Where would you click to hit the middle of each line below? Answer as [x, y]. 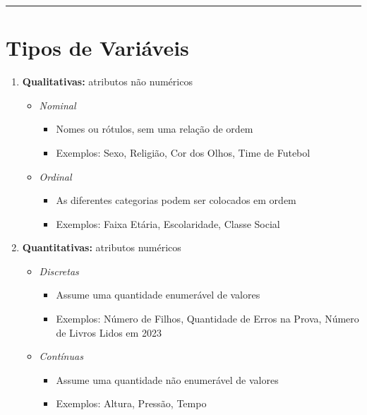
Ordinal [55, 176]
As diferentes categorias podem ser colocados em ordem [176, 200]
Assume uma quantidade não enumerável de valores [167, 379]
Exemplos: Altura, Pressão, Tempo [131, 403]
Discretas [59, 271]
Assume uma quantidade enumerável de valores [158, 295]
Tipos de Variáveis [97, 48]
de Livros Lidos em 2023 [109, 332]
